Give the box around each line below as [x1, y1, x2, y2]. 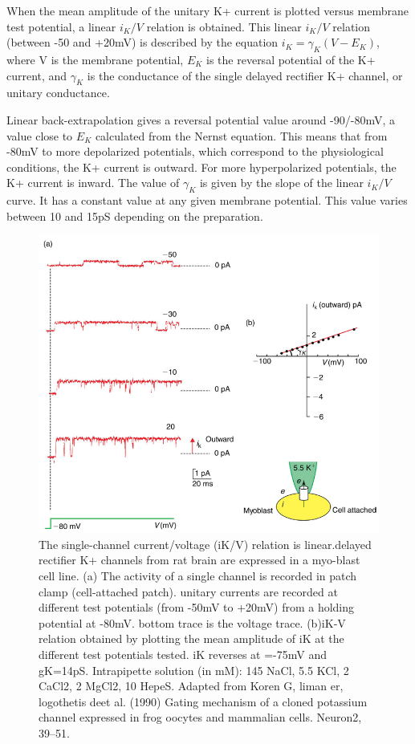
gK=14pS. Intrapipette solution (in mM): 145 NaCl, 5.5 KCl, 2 [39, 661, 349, 678]
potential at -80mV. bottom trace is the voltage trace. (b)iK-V [39, 614, 346, 631]
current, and [6, 67, 67, 83]
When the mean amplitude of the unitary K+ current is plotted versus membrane [6, 2, 409, 18]
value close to [6, 127, 73, 144]
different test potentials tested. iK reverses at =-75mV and [39, 645, 328, 662]
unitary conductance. [6, 84, 110, 101]
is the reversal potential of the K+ [206, 51, 376, 67]
